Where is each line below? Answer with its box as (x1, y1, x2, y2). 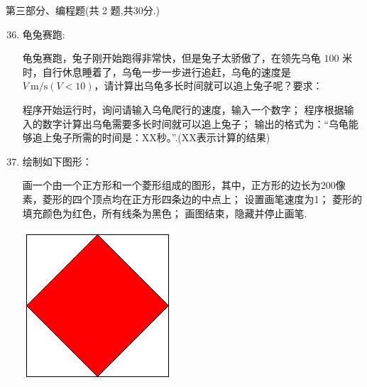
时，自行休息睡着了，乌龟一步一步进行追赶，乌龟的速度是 (22, 64, 291, 79)
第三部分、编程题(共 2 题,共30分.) (6, 3, 160, 17)
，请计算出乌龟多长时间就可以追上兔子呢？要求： (94, 78, 323, 93)
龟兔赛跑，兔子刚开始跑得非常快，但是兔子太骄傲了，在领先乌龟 (22, 50, 321, 65)
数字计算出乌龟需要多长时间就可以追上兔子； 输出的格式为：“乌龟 (42, 116, 349, 131)
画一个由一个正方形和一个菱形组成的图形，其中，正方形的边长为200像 (22, 178, 346, 192)
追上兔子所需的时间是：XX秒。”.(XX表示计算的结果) (32, 130, 270, 145)
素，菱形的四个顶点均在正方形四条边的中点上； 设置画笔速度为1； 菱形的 (22, 191, 363, 206)
